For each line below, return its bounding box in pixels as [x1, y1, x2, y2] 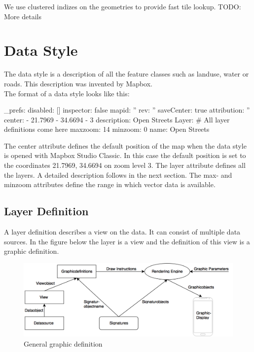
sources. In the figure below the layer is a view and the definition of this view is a [4, 236, 250, 246]
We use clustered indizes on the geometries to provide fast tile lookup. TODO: [4, 1, 241, 11]
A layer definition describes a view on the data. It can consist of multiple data [4, 227, 241, 237]
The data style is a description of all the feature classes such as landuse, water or [4, 69, 249, 79]
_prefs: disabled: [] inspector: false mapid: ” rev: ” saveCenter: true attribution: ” [4, 105, 250, 115]
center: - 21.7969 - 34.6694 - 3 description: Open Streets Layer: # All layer [4, 114, 230, 124]
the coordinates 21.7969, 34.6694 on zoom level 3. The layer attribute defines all [4, 160, 246, 170]
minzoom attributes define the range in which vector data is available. [4, 179, 216, 190]
